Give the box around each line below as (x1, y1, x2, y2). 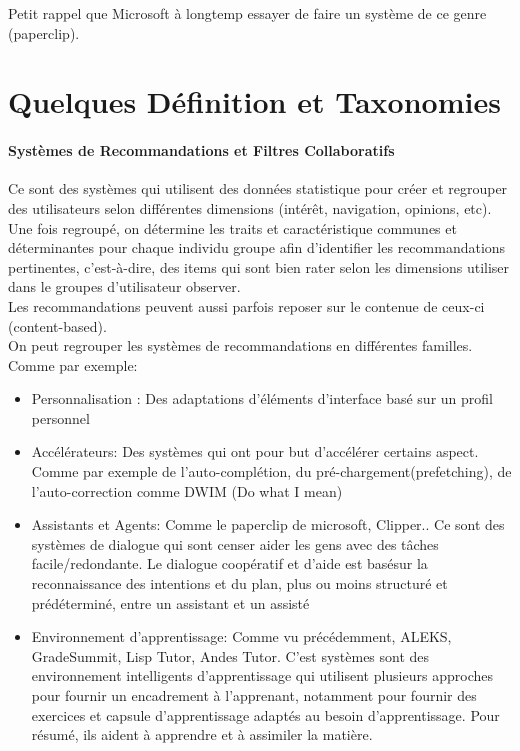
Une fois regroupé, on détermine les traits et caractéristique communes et (8, 217, 457, 238)
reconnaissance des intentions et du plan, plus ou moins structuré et (31, 573, 448, 594)
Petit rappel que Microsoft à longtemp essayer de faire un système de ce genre (8, 3, 487, 23)
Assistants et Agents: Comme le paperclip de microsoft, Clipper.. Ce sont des (31, 514, 505, 535)
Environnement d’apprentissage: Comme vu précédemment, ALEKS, (31, 626, 452, 647)
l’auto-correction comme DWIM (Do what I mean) (31, 480, 343, 501)
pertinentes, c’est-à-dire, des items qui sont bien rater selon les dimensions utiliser (8, 256, 510, 277)
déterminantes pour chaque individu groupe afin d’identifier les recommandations (8, 237, 506, 258)
